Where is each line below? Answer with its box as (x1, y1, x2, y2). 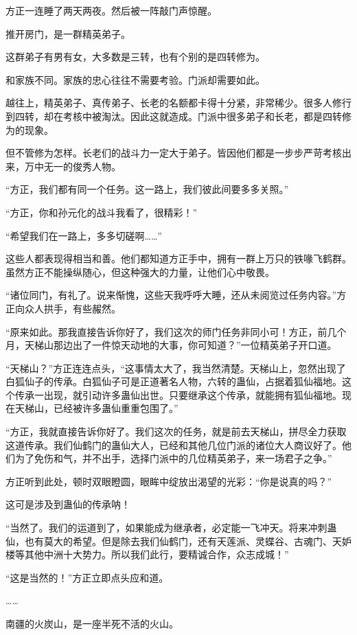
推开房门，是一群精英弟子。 (5, 26, 130, 41)
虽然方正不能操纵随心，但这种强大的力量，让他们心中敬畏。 (5, 264, 275, 279)
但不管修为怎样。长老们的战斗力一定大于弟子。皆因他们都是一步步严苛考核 (5, 146, 342, 160)
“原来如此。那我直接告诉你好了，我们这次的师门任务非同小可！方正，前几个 (5, 324, 347, 338)
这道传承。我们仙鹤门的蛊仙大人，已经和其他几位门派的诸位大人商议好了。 (5, 437, 342, 452)
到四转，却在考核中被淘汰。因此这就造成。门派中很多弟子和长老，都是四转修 (5, 108, 352, 123)
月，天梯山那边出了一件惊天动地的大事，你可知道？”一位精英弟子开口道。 (5, 338, 337, 352)
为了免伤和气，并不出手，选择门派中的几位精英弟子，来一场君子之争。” (14, 451, 332, 465)
